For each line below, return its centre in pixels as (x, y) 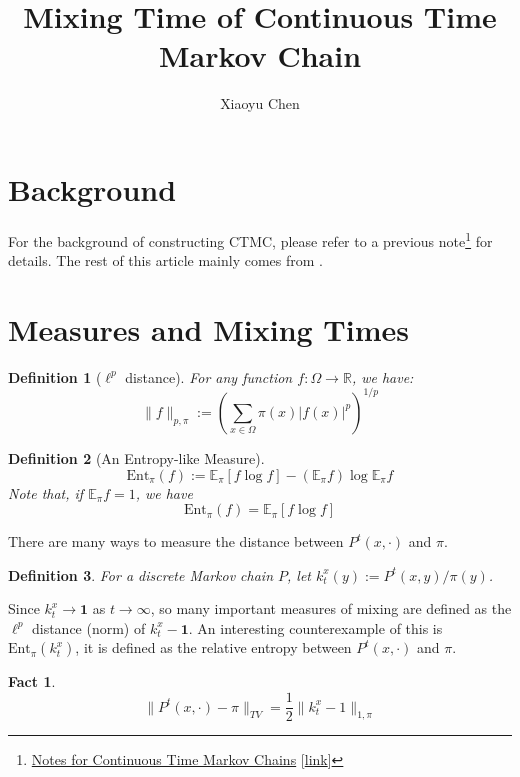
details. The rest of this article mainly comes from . (166, 260)
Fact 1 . (32, 681)
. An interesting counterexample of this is (315, 627)
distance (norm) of (88, 627)
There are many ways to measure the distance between (176, 541)
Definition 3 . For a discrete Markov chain (141, 574)
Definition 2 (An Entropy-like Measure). (136, 457)
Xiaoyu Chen (260, 103)
